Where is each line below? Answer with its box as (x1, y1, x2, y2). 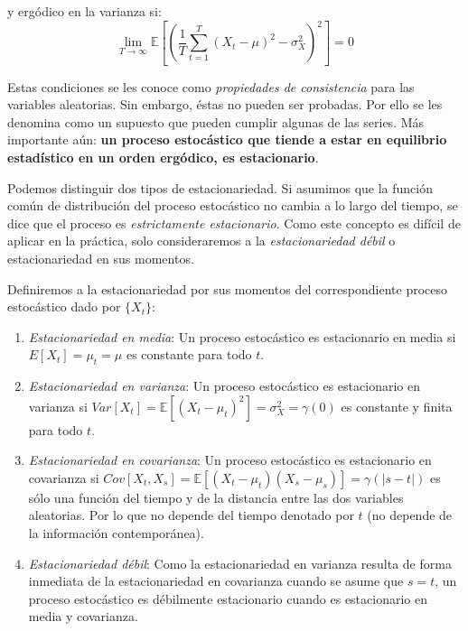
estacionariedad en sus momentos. (7, 248, 194, 267)
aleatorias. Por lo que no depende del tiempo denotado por (28, 506, 354, 524)
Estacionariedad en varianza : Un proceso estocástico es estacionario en (28, 376, 420, 395)
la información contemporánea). (28, 524, 204, 543)
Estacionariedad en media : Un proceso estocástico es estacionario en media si (28, 327, 456, 346)
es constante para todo (126, 345, 252, 364)
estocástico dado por (7, 297, 121, 316)
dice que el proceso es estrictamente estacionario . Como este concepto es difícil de (7, 213, 461, 232)
